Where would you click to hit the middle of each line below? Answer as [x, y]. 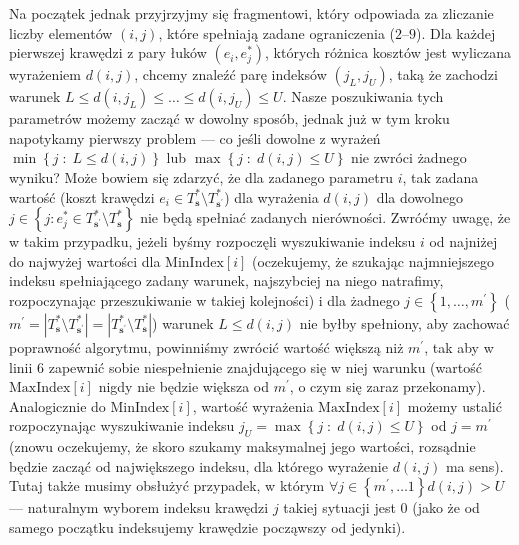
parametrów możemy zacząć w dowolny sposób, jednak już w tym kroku [229, 118]
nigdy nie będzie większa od [184, 386]
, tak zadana [440, 176]
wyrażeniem [45, 74]
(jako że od [446, 507]
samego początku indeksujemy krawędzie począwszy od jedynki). [207, 526]
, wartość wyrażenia [253, 405]
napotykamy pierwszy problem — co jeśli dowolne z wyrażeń [195, 137]
